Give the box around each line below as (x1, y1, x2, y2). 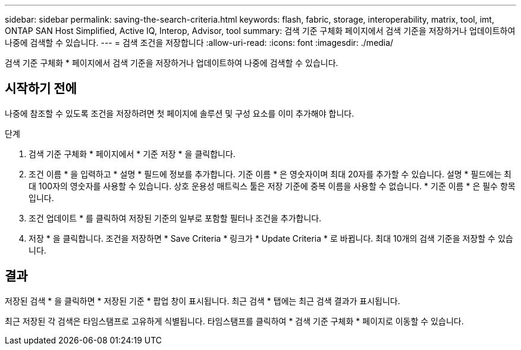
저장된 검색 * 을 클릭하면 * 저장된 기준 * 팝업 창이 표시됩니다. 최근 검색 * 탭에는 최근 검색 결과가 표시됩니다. (5, 295, 400, 306)
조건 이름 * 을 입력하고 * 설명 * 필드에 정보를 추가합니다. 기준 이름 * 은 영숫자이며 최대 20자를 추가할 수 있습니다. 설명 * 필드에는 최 (29, 168, 511, 179)
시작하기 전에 (5, 81, 77, 96)
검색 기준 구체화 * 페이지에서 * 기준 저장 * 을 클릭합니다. (29, 148, 236, 159)
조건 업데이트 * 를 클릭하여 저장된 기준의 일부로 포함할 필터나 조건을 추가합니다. (29, 212, 322, 223)
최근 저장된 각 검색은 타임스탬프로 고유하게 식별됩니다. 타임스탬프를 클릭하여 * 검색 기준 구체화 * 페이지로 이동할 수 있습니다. (5, 315, 464, 326)
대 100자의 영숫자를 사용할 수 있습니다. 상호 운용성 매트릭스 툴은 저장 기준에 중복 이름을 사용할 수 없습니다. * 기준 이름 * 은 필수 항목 (29, 180, 516, 191)
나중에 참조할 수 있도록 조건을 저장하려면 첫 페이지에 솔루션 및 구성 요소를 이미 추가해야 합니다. (5, 108, 354, 118)
